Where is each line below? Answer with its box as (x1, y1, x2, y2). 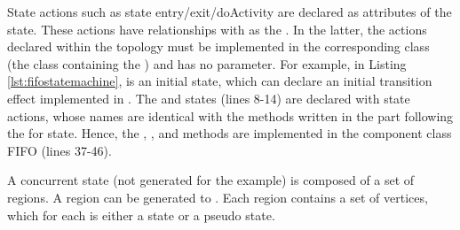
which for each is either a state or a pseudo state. (7, 205, 275, 224)
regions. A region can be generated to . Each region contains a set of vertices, (7, 188, 428, 206)
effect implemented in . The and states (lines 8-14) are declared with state (7, 88, 410, 107)
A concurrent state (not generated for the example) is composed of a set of (7, 171, 415, 189)
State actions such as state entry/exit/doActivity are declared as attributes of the (7, 3, 452, 20)
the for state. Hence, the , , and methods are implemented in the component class (7, 124, 452, 142)
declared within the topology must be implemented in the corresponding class (7, 37, 430, 56)
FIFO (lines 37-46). (7, 141, 112, 159)
